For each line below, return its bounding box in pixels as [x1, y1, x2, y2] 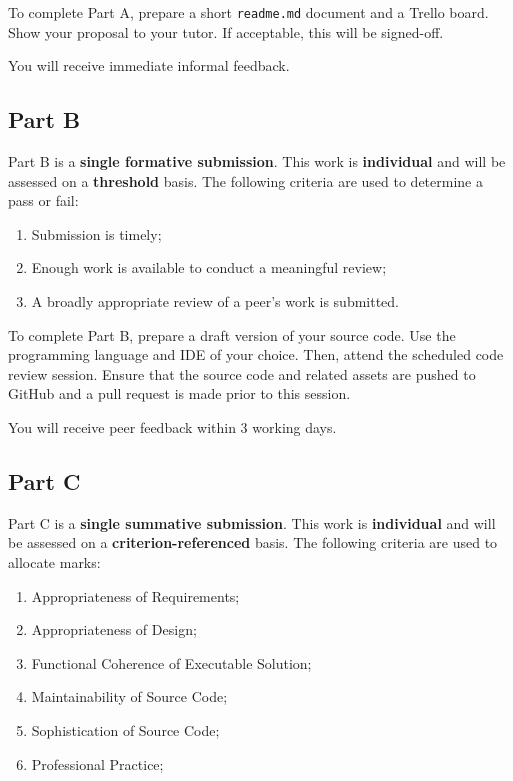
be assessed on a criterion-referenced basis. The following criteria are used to [8, 532, 498, 553]
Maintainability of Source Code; [31, 686, 228, 707]
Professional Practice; [31, 753, 164, 774]
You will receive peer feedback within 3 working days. [8, 416, 337, 437]
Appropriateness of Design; [31, 619, 197, 640]
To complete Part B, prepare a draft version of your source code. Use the [8, 324, 456, 345]
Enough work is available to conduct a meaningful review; [31, 257, 387, 278]
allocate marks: [8, 551, 101, 572]
